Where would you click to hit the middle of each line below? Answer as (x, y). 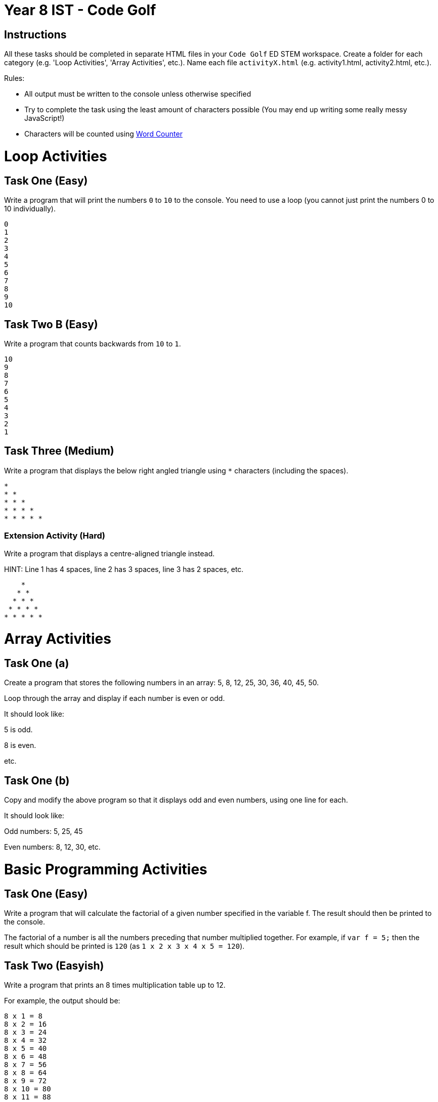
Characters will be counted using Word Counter (103, 134)
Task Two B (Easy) (51, 324)
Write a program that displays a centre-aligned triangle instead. (109, 553)
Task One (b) (37, 780)
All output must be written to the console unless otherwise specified (138, 94)
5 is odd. (18, 730)
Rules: (14, 78)
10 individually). (30, 209)
